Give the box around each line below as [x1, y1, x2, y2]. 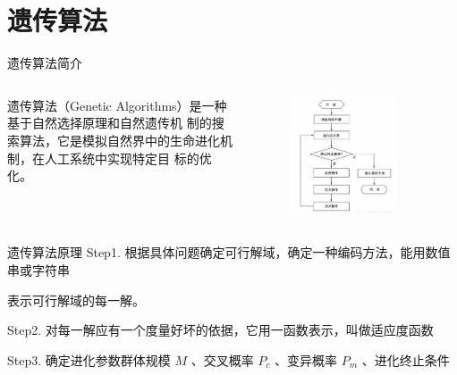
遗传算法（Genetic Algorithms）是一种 [7, 96, 227, 114]
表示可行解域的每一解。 [7, 290, 145, 309]
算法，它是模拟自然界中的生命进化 [19, 130, 220, 149]
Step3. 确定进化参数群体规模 [7, 350, 171, 369]
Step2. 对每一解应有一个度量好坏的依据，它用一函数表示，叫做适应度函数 [7, 321, 434, 339]
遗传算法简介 [7, 54, 82, 72]
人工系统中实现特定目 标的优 [44, 148, 212, 167]
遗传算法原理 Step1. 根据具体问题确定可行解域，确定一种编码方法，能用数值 [7, 243, 451, 262]
